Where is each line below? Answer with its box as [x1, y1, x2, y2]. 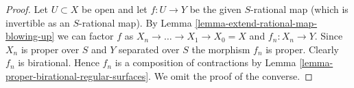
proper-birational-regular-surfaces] [5, 68, 149, 83]
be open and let [82, 2, 147, 16]
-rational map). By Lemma [79, 15, 192, 29]
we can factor [57, 29, 114, 43]
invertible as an [5, 15, 70, 29]
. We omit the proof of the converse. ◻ [148, 68, 313, 83]
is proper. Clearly [265, 42, 339, 56]
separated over [119, 42, 180, 56]
